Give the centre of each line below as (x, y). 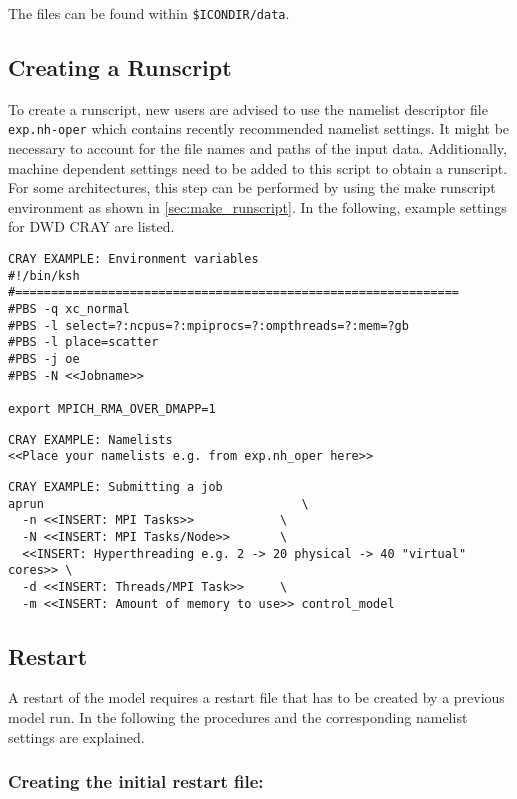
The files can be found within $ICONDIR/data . (149, 13)
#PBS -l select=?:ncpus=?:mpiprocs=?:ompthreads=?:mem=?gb (208, 325)
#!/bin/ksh (44, 275)
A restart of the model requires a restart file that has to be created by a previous (256, 697)
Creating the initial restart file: (136, 781)
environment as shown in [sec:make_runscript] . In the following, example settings (257, 206)
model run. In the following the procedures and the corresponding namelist (238, 717)
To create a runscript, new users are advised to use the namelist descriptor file (248, 108)
